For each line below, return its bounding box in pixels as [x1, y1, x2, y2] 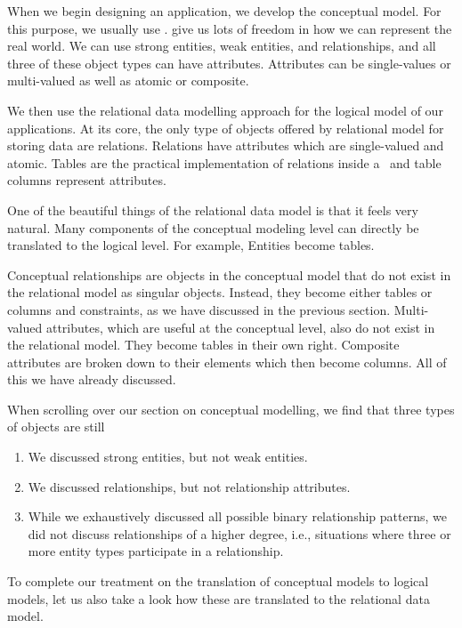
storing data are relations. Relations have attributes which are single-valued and [7, 136, 444, 155]
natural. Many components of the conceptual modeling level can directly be [7, 218, 419, 237]
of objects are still [7, 417, 105, 436]
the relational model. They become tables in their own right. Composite [7, 335, 400, 354]
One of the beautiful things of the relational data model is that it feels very [7, 200, 418, 219]
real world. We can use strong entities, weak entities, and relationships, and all [7, 36, 436, 55]
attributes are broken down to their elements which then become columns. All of [7, 352, 447, 371]
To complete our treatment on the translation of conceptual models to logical [7, 572, 429, 591]
